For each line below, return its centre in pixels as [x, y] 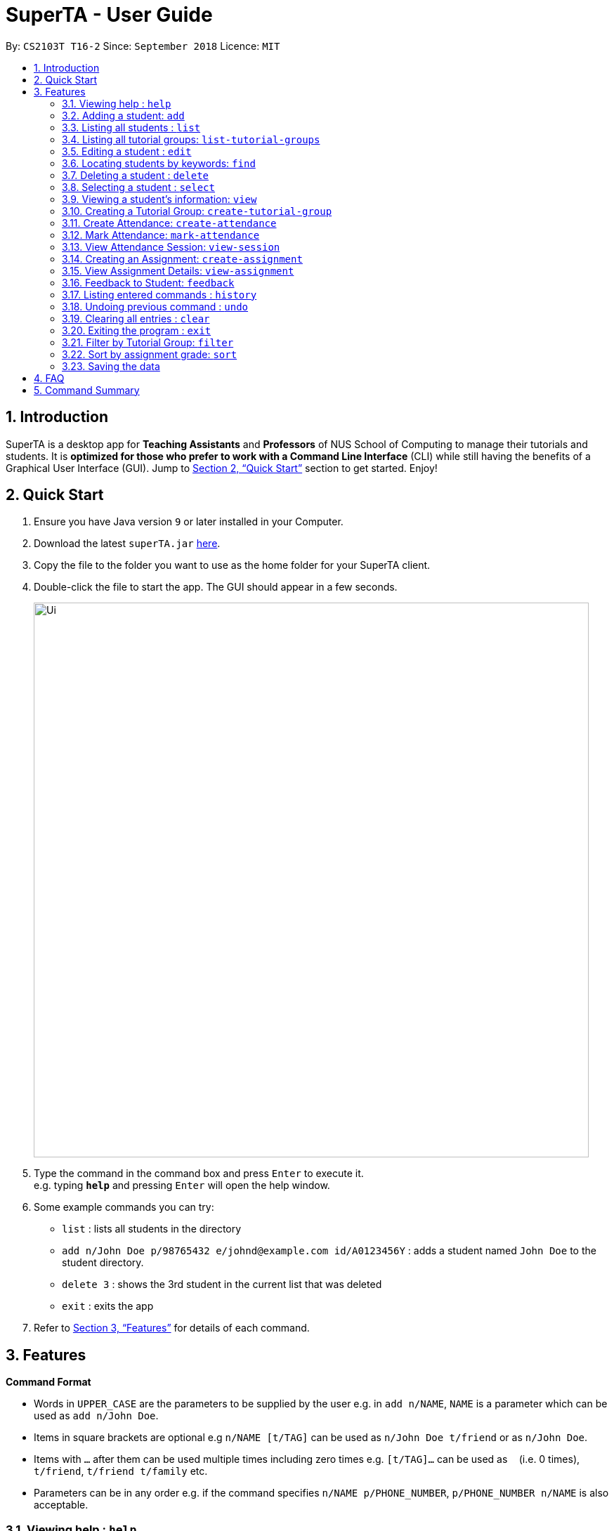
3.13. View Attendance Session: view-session [171, 247]
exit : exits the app [108, 1306]
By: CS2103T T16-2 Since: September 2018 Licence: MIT [143, 46]
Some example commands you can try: [124, 1207]
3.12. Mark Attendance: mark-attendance [161, 235]
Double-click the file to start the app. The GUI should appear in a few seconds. [216, 587]
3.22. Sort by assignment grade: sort [150, 354]
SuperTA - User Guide [109, 15]
